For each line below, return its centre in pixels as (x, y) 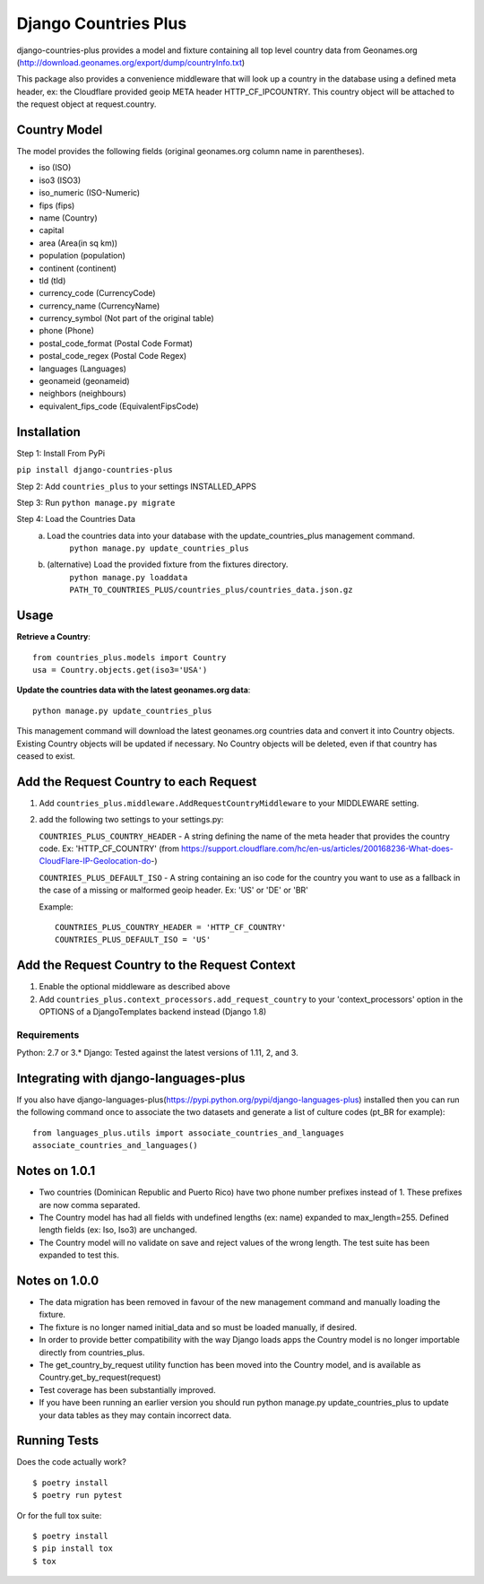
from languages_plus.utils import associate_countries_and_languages (189, 1133)
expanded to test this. (79, 1255)
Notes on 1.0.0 (58, 1280)
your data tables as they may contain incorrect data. (135, 1415)
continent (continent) (78, 268)
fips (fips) (57, 205)
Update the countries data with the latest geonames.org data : (134, 690)
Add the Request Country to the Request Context (156, 966)
